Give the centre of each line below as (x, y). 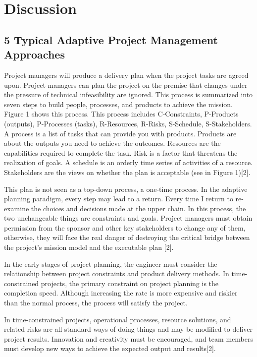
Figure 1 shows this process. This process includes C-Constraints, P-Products (121, 114)
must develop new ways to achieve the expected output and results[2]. (110, 348)
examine (17, 208)
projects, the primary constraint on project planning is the (130, 283)
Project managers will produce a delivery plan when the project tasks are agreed (126, 75)
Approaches (34, 54)
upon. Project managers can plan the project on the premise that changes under (126, 85)
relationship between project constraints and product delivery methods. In (117, 273)
